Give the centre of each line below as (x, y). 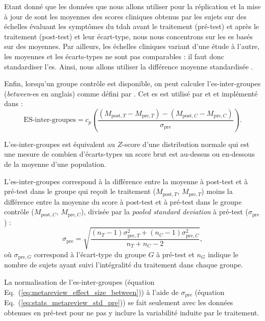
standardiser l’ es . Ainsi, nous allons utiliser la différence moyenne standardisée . (129, 66)
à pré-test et (175, 254)
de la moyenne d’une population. (55, 164)
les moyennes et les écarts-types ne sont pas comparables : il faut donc (114, 56)
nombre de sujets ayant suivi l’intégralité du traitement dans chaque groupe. (124, 265)
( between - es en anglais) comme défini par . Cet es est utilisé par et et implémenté (131, 93)
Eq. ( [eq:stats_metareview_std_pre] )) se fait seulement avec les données (119, 302)
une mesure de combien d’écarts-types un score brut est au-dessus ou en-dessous (129, 154)
